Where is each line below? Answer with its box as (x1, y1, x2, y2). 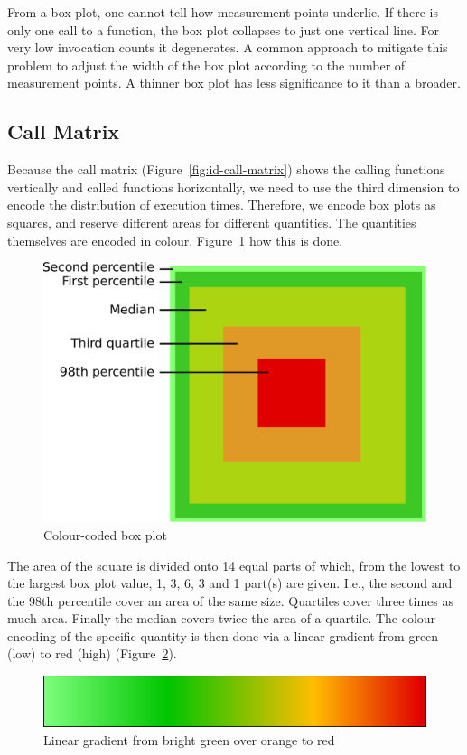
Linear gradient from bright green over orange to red (43, 730, 335, 749)
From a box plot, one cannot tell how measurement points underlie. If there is (7, 3, 438, 21)
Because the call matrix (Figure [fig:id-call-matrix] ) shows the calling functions (7, 160, 445, 179)
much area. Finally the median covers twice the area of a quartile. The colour (7, 609, 436, 628)
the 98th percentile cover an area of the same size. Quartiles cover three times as (7, 591, 454, 610)
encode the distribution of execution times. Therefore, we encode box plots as (7, 195, 436, 214)
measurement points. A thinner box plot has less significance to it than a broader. (7, 73, 461, 92)
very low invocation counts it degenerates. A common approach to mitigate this (7, 38, 448, 57)
